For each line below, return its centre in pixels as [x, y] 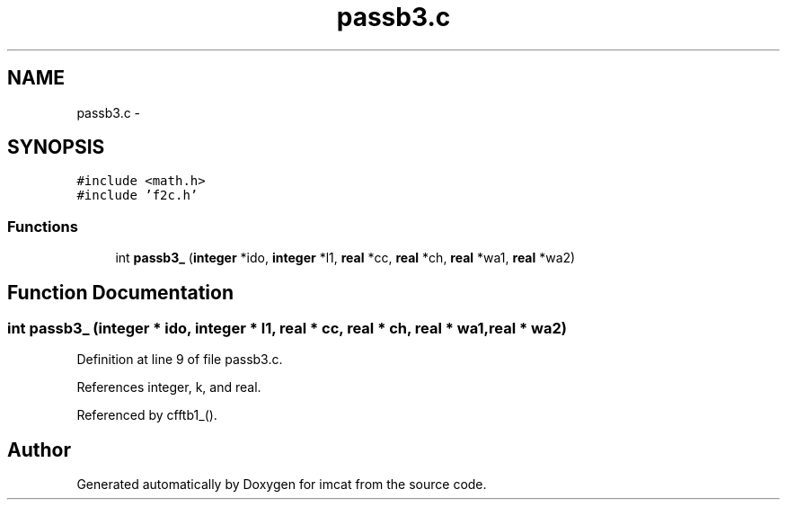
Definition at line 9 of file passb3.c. [180, 360]
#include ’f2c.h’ [137, 196]
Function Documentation [120, 292]
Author [39, 449]
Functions [43, 226]
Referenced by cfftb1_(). [147, 415]
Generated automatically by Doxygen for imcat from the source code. [282, 485]
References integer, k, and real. [169, 387]
